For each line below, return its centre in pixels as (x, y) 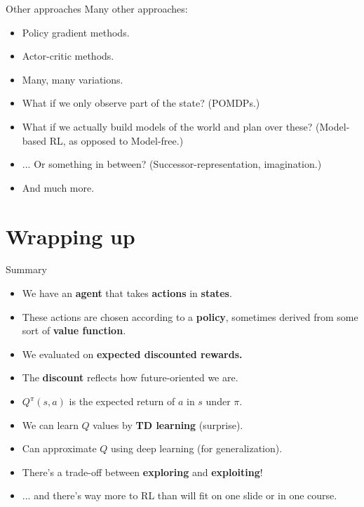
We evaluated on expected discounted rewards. (132, 354)
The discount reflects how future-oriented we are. (130, 377)
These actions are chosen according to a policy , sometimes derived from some (190, 316)
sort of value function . (74, 330)
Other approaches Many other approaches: (97, 8)
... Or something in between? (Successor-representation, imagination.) (172, 164)
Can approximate (59, 448)
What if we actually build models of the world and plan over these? (167, 126)
